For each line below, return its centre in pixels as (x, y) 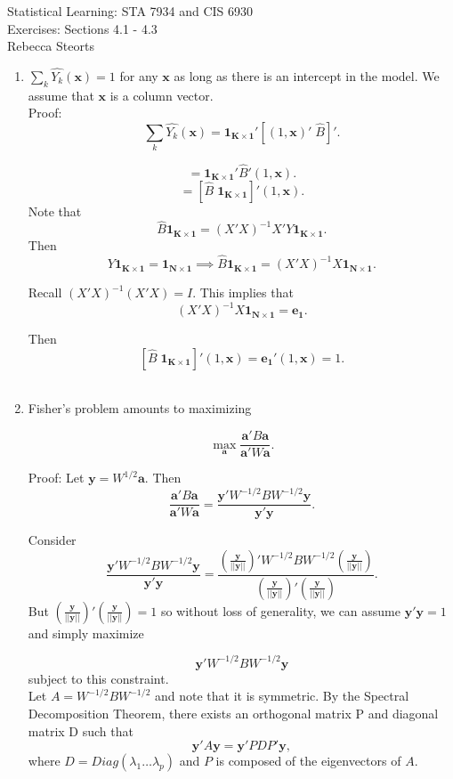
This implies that (247, 292)
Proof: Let (56, 478)
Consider (52, 540)
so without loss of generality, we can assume (280, 610)
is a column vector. (162, 95)
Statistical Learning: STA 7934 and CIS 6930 (130, 11)
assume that (61, 95)
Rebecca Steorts (51, 46)
